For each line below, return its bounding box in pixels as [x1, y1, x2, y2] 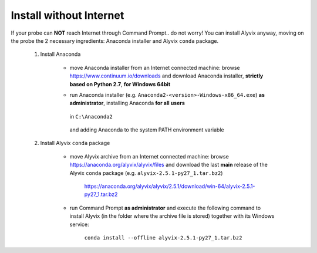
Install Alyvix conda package [40, 140, 110, 147]
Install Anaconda [40, 50, 81, 58]
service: [69, 221, 89, 228]
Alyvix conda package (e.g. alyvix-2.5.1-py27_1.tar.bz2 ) [69, 169, 223, 176]
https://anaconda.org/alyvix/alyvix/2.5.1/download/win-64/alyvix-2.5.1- [84, 183, 255, 190]
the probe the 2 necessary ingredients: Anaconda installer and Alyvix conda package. [11, 37, 219, 44]
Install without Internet [11, 9, 124, 22]
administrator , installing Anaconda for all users [69, 100, 185, 107]
